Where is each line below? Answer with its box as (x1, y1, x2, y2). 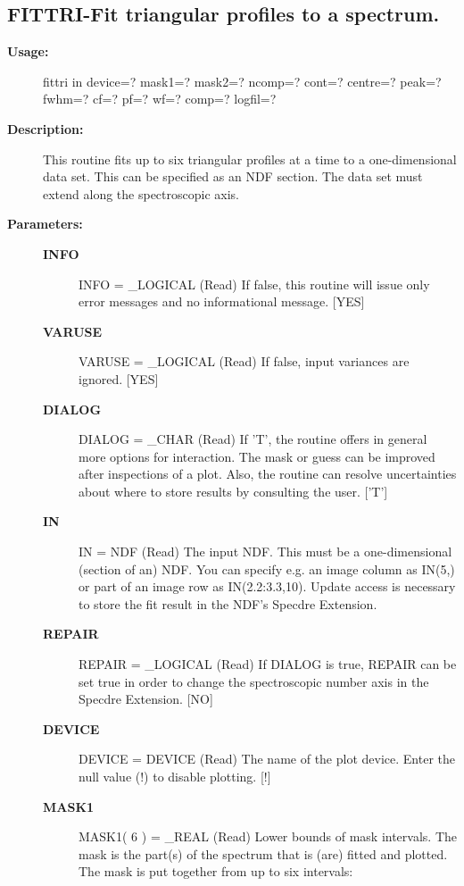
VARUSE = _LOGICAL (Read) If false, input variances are (79, 352, 410, 371)
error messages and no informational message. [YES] (79, 292, 365, 311)
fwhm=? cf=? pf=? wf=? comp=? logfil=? (43, 89, 277, 108)
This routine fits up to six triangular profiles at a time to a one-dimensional (43, 149, 457, 168)
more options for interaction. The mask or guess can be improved (79, 447, 435, 465)
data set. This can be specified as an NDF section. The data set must (43, 167, 423, 186)
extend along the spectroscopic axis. (43, 184, 239, 203)
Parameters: (7, 214, 83, 233)
